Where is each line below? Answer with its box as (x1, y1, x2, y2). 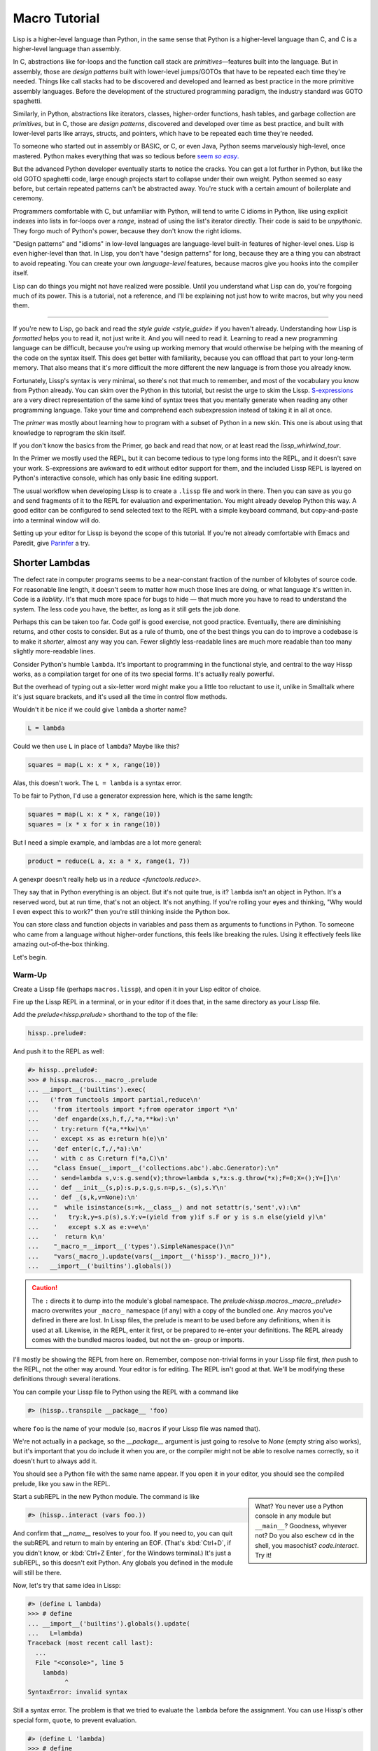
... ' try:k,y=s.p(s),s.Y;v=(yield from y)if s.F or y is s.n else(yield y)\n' (27, 1213, 327, 1221)
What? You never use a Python (255, 1502, 344, 1510)
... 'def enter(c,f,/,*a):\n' (27, 1144, 143, 1152)
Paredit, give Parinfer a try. (13, 539, 90, 547)
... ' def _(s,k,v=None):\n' (27, 1193, 139, 1201)
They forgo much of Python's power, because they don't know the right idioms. (13, 226, 241, 235)
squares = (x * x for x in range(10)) (27, 820, 161, 828)
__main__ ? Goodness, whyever (255, 1521, 347, 1530)
